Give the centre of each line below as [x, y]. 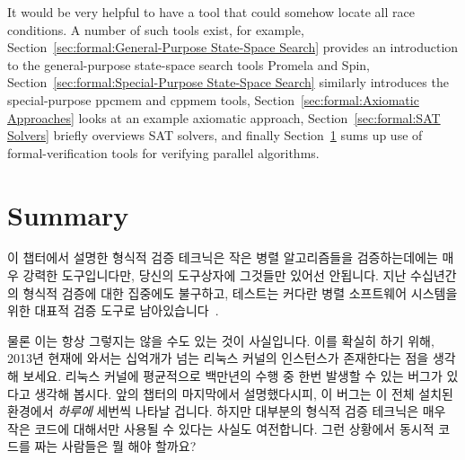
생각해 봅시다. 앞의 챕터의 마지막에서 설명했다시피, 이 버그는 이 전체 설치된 [244, 393]
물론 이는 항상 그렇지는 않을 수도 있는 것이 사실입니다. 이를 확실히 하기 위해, [221, 340]
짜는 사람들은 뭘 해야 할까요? [115, 446]
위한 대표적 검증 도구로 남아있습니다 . [113, 310]
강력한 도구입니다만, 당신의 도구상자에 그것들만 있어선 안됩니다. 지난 [215, 275]
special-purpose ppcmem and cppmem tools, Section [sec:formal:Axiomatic [213, 99]
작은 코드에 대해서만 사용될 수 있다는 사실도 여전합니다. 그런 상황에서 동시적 [221, 428]
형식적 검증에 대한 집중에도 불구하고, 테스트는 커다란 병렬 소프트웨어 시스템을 [240, 292]
